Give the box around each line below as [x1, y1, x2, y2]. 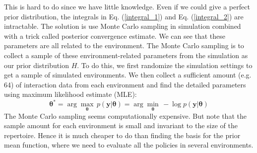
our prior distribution [4, 60, 69, 70]
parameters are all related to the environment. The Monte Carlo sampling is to [4, 40, 244, 51]
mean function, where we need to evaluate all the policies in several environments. [4, 140, 254, 150]
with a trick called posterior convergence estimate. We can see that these [4, 30, 226, 41]
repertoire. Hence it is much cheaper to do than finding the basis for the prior [4, 130, 241, 140]
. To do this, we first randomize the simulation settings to [77, 60, 253, 70]
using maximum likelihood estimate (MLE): [4, 89, 137, 99]
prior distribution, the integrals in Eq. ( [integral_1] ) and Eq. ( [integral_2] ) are [4, 11, 244, 21]
